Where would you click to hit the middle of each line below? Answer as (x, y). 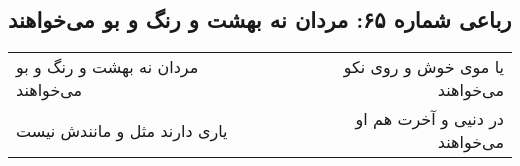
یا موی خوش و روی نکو (423, 67)
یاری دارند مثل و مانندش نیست (122, 130)
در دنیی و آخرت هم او (429, 119)
